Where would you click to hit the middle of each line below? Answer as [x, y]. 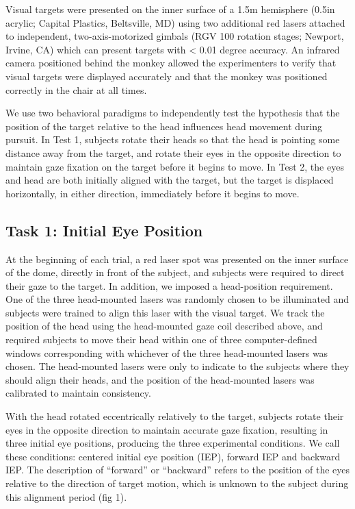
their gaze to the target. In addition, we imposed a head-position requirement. [169, 285]
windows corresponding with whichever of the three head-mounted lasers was [167, 352]
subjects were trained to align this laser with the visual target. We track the [165, 312]
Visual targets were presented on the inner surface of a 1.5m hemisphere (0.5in [170, 9]
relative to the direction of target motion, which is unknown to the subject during [177, 483]
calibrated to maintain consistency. [78, 393]
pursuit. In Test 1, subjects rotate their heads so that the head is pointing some [173, 139]
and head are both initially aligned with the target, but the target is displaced [170, 180]
